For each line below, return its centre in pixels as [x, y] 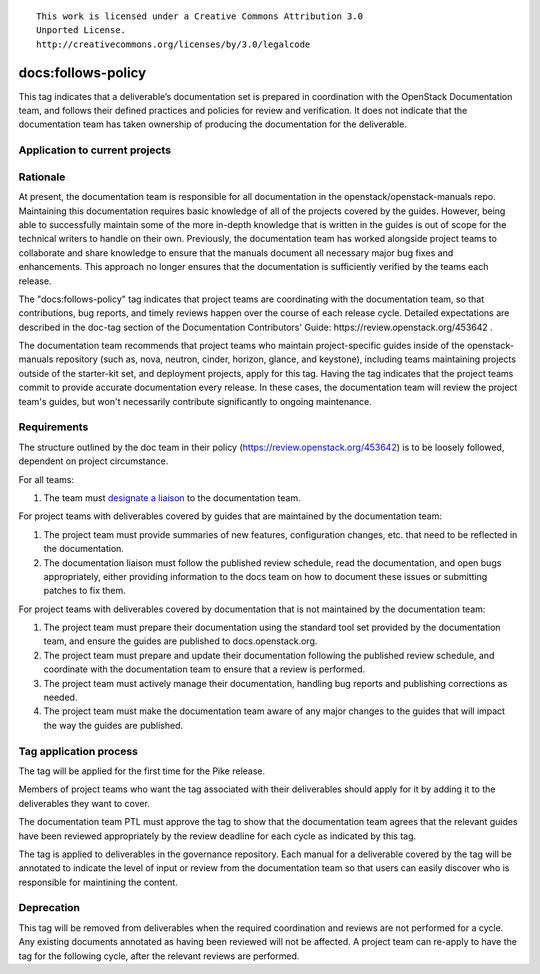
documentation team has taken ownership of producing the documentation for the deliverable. [212, 124]
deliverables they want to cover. [84, 803]
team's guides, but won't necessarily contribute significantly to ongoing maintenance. [195, 401]
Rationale [42, 177]
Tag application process [78, 751]
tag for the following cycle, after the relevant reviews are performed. [159, 956]
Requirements [53, 427]
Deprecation [49, 908]
